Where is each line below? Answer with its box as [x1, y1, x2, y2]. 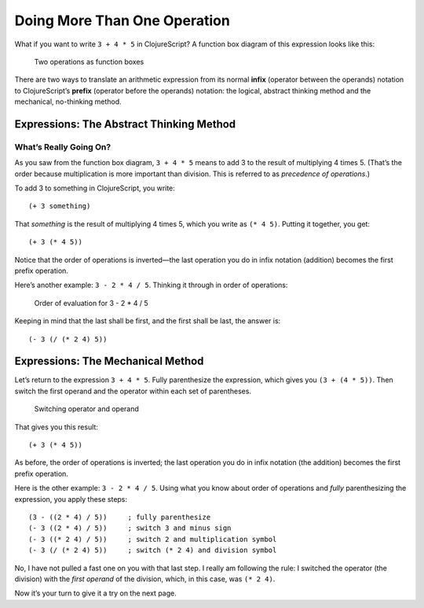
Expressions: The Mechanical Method [14, 355, 204, 368]
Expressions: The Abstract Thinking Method [14, 117, 236, 131]
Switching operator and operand [34, 404, 139, 414]
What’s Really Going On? [14, 142, 111, 153]
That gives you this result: [14, 422, 98, 432]
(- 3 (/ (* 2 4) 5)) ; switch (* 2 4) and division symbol [28, 546, 277, 555]
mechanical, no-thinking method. [14, 97, 122, 106]
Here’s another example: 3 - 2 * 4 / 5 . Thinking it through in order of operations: [14, 280, 288, 290]
